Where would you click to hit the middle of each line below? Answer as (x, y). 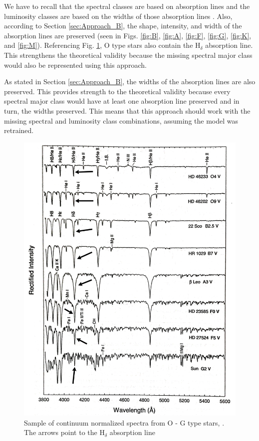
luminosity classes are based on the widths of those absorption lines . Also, (118, 16)
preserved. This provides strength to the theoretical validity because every (117, 91)
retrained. (19, 130)
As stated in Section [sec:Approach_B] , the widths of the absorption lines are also (130, 81)
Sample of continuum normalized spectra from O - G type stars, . (124, 422)
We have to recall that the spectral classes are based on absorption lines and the (127, 6)
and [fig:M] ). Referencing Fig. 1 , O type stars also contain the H (102, 45)
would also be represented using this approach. (75, 65)
